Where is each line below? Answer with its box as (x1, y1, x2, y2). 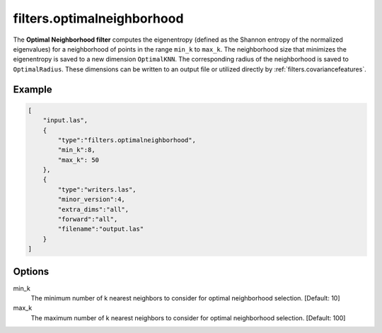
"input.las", (42, 117, 88, 124)
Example (13, 83, 52, 95)
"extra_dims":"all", (57, 205, 129, 214)
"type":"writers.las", (57, 185, 137, 194)
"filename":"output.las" (57, 225, 144, 233)
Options (13, 265, 50, 277)
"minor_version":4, (57, 195, 125, 204)
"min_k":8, (57, 146, 95, 154)
